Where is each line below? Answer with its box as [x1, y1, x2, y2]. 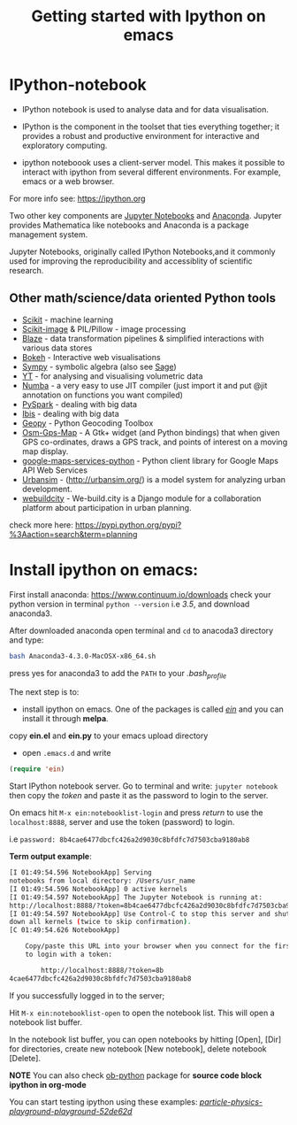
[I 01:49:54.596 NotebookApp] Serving [9, 868, 152, 877]
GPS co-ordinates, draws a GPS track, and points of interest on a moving [21, 436, 288, 447]
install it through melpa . [21, 713, 109, 724]
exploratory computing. [21, 140, 108, 150]
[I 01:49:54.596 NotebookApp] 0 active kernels [9, 884, 188, 893]
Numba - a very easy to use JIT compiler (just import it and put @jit [21, 380, 268, 390]
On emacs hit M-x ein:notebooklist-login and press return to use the [9, 807, 263, 818]
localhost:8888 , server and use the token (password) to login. [9, 817, 235, 828]
